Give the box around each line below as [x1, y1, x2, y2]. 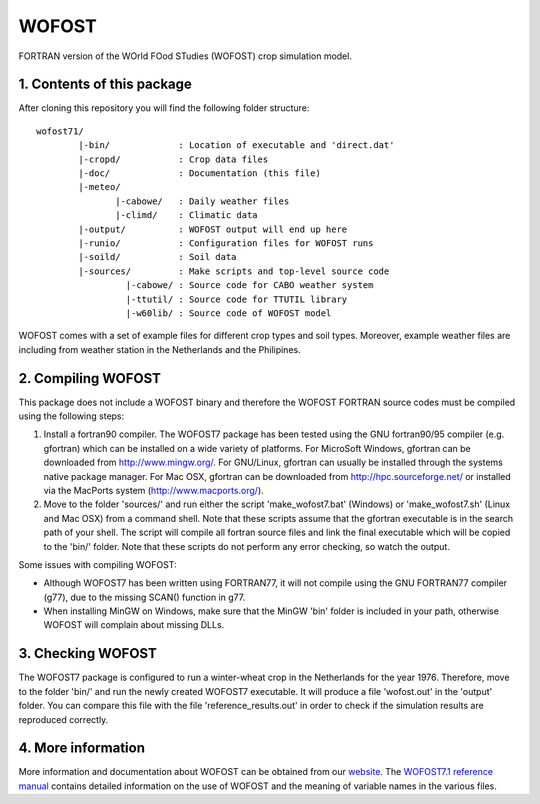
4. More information [18, 740, 145, 757]
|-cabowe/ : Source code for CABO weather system [125, 280, 374, 291]
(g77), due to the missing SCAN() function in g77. [43, 591, 246, 603]
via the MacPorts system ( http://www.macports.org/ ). [43, 484, 264, 496]
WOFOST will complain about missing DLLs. [43, 619, 225, 631]
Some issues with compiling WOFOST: [18, 558, 177, 570]
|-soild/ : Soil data [78, 251, 237, 263]
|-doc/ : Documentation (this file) [78, 168, 322, 179]
